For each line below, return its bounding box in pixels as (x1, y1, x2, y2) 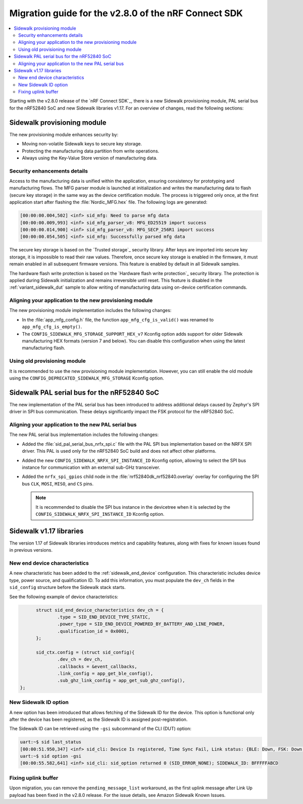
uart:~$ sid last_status (20, 739, 82, 745)
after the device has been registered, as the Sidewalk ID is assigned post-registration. (9, 716, 188, 722)
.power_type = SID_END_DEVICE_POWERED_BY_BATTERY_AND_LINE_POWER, (57, 621, 225, 627)
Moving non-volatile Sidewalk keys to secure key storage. (22, 141, 142, 147)
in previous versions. (9, 547, 53, 553)
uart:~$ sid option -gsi (20, 754, 82, 759)
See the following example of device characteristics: (9, 594, 119, 600)
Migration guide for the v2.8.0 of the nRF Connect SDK (9, 8, 243, 19)
